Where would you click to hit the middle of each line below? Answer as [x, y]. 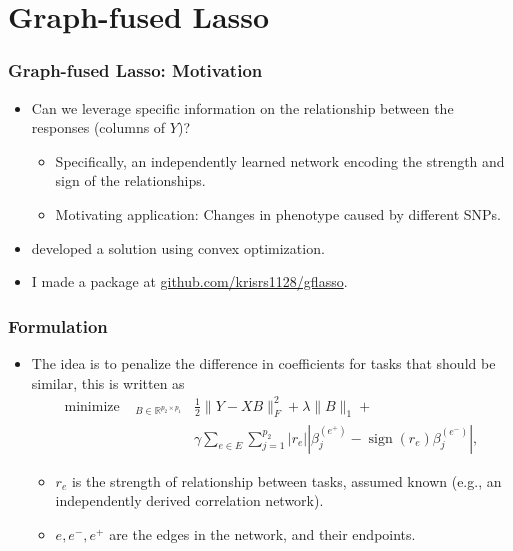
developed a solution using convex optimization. [178, 247]
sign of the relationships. [130, 180]
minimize [92, 406]
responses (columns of [98, 127]
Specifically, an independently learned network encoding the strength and [280, 160]
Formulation [58, 325]
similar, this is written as [108, 382]
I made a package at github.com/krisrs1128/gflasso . [189, 281]
